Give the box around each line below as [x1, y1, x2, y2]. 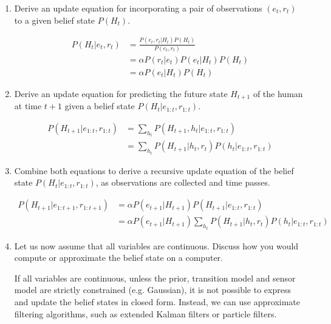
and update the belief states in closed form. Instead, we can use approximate [14, 295, 301, 308]
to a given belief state [14, 13, 95, 26]
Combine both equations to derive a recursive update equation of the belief [14, 164, 294, 177]
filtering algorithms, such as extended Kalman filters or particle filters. [14, 307, 277, 320]
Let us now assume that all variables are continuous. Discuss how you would [14, 239, 299, 252]
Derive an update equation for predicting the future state [14, 87, 228, 100]
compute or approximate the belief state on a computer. [14, 251, 223, 264]
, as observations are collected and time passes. [95, 176, 270, 189]
